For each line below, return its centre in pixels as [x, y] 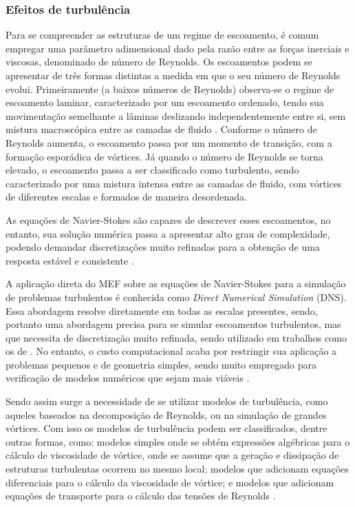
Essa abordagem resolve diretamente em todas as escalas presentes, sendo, [162, 310]
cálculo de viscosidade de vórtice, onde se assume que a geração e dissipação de [172, 455]
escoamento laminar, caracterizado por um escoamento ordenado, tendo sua [165, 102]
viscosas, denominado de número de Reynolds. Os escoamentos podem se [159, 62]
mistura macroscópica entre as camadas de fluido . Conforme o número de [161, 129]
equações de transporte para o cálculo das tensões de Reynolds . [141, 496]
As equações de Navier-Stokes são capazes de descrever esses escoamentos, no [168, 219]
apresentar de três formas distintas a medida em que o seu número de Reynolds [173, 75]
